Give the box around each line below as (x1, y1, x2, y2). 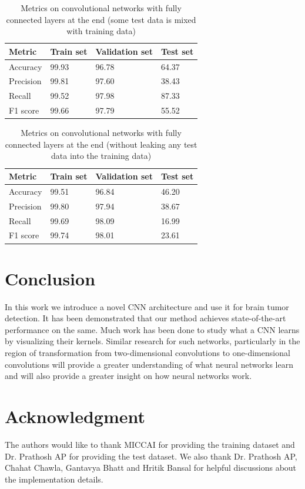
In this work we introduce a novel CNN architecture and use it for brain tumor (5, 300, 289, 312)
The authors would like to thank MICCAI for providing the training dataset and (5, 438, 295, 450)
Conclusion (5, 266, 96, 290)
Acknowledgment (5, 404, 145, 428)
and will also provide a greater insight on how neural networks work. (5, 370, 252, 382)
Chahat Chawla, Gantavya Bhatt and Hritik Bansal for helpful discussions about (5, 461, 297, 474)
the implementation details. (5, 473, 103, 485)
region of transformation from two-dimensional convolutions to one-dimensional (5, 347, 290, 358)
